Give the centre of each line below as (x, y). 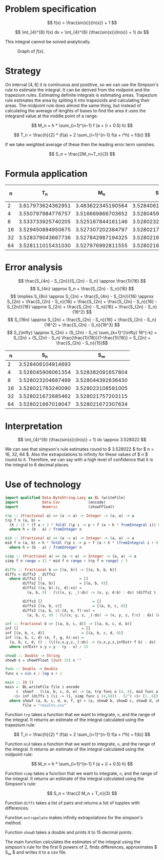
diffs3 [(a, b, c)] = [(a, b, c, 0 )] (75, 606)
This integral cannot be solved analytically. (48, 41)
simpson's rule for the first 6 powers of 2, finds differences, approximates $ (81, 847)
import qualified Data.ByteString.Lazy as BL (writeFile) (65, 498)
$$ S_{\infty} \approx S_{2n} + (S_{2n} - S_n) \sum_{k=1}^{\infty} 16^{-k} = (82, 333)
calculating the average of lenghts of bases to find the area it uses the (75, 110)
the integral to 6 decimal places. (37, 465)
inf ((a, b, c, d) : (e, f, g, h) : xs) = (44, 638)
